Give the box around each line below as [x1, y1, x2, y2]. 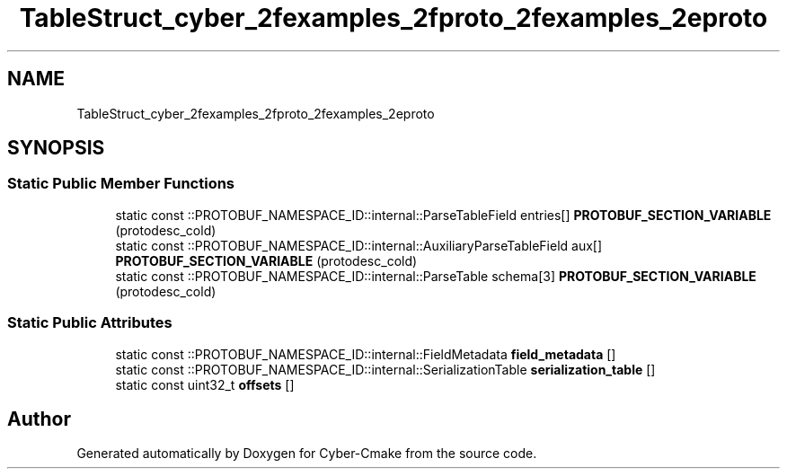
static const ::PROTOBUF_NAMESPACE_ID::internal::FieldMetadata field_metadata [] [115, 346, 616, 362]
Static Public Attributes [7, 313, 172, 332]
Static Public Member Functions [7, 174, 235, 193]
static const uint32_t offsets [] [115, 376, 295, 392]
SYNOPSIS [7, 137, 105, 160]
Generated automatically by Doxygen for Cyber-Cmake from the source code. [76, 445, 537, 462]
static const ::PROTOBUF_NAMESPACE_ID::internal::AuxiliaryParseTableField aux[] [115, 237, 603, 253]
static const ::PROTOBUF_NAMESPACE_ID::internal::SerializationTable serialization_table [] [115, 361, 656, 377]
